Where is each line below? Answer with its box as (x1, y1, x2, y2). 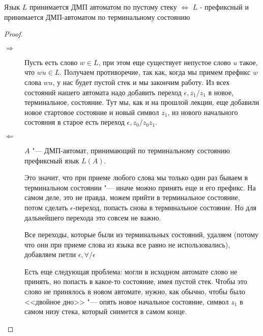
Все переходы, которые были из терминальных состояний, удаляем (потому (24, 229, 259, 240)
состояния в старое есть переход (24, 117, 125, 127)
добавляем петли (24, 249, 76, 260)
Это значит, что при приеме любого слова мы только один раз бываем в (24, 172, 248, 183)
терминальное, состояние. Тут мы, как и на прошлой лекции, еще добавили (24, 97, 259, 107)
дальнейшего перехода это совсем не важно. (24, 212, 161, 222)
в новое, (208, 87, 234, 97)
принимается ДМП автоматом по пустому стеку (29, 2, 177, 12)
